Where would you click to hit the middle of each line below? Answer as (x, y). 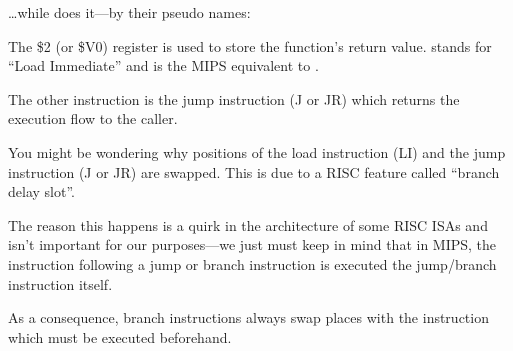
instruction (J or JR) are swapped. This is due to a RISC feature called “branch (254, 171)
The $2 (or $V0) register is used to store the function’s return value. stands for (250, 45)
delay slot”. (41, 191)
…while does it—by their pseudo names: (129, 12)
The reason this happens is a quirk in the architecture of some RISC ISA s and (248, 224)
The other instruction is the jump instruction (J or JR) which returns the (234, 98)
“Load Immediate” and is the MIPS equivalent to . (163, 65)
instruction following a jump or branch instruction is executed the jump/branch (252, 263)
